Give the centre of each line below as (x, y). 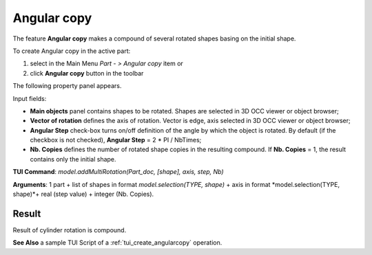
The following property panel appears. (67, 86)
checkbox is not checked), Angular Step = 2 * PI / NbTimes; (116, 140)
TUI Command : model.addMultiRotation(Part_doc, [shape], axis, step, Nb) (118, 172)
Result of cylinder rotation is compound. (70, 230)
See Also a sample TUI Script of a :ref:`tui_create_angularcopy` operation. (117, 243)
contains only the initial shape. (73, 159)
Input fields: (30, 98)
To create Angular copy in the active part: (72, 51)
